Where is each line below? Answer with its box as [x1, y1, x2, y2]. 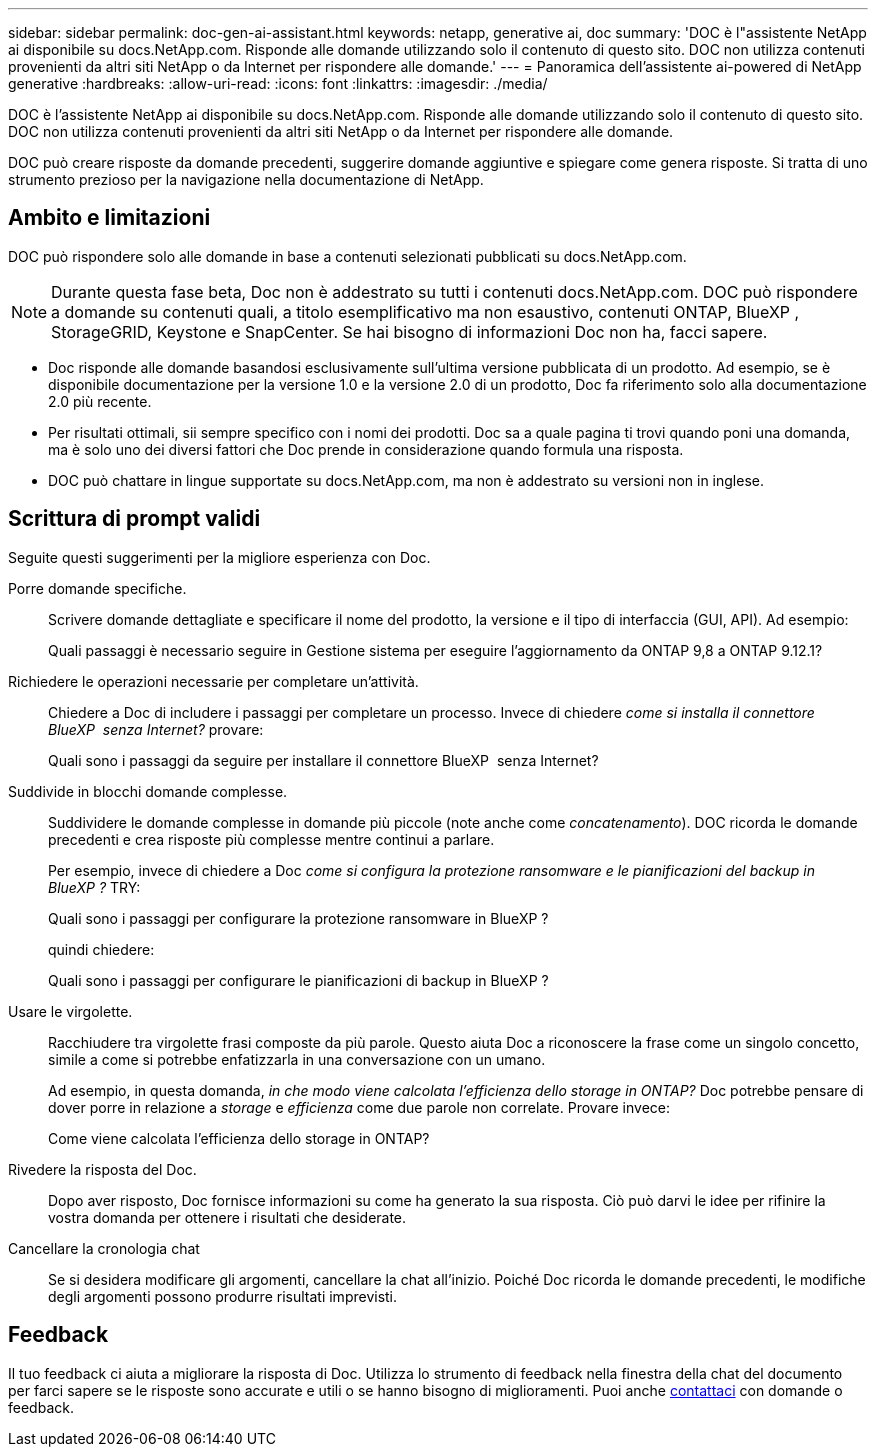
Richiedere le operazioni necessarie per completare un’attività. [8, 672, 419, 690]
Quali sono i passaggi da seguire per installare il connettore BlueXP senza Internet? [48, 751, 599, 769]
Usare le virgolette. [8, 1002, 133, 1020]
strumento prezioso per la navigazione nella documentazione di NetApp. [8, 171, 484, 188]
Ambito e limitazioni [8, 205, 211, 231]
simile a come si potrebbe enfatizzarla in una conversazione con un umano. [48, 1050, 546, 1068]
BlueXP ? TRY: [48, 878, 141, 896]
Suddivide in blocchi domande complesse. [8, 782, 288, 800]
